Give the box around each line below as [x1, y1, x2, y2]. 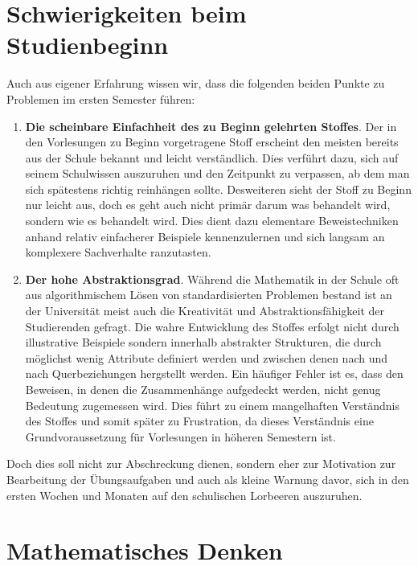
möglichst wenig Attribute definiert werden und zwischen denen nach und [25, 349, 388, 366]
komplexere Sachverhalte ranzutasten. [25, 244, 211, 260]
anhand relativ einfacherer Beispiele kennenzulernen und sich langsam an [25, 228, 385, 244]
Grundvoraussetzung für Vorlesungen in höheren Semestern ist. [25, 428, 336, 445]
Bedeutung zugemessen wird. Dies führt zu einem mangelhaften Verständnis [25, 396, 400, 413]
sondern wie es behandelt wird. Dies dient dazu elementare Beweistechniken [25, 212, 399, 229]
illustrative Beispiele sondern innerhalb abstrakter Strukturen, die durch [25, 334, 382, 351]
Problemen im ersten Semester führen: [6, 90, 195, 107]
